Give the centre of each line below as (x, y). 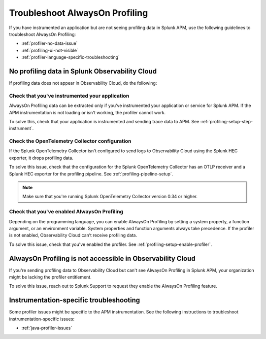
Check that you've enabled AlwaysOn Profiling (66, 212)
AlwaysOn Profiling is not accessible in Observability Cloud (102, 258)
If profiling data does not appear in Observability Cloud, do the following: (83, 83)
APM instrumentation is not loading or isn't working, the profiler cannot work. (87, 112)
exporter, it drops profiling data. (41, 158)
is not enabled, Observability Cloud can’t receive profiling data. (73, 235)
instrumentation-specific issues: (42, 319)
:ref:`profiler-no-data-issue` (50, 43)
